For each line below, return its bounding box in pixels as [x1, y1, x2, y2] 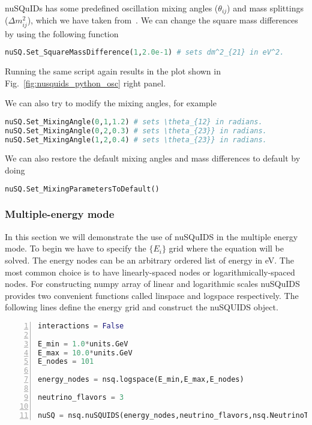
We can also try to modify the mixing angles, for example [5, 97, 217, 109]
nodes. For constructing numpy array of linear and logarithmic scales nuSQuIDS [5, 277, 300, 290]
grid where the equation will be [169, 242, 284, 255]
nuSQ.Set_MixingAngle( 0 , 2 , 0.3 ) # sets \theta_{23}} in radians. [5, 126, 267, 135]
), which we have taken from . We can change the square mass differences [27, 14, 298, 26]
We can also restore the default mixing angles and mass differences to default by [5, 152, 301, 164]
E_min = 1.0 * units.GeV [38, 339, 128, 348]
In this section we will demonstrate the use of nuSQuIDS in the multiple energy [5, 230, 298, 243]
